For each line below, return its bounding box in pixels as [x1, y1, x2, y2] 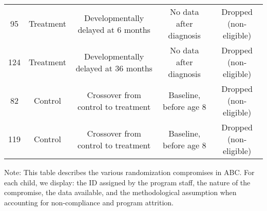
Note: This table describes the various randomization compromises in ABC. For [4, 167, 255, 177]
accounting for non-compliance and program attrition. [4, 197, 174, 207]
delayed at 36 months [75, 62, 152, 74]
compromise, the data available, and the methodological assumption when [4, 187, 237, 198]
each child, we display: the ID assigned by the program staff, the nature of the [4, 177, 251, 187]
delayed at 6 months [78, 23, 150, 35]
